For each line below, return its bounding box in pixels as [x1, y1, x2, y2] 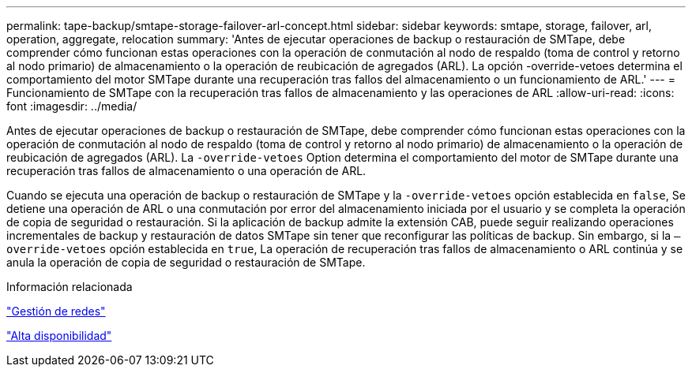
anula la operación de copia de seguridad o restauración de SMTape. [6, 256, 366, 269]
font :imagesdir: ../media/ [6, 99, 137, 113]
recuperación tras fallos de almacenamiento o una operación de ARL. [6, 164, 367, 177]
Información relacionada [6, 280, 133, 293]
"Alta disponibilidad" [6, 329, 112, 342]
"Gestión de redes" [6, 304, 106, 318]
